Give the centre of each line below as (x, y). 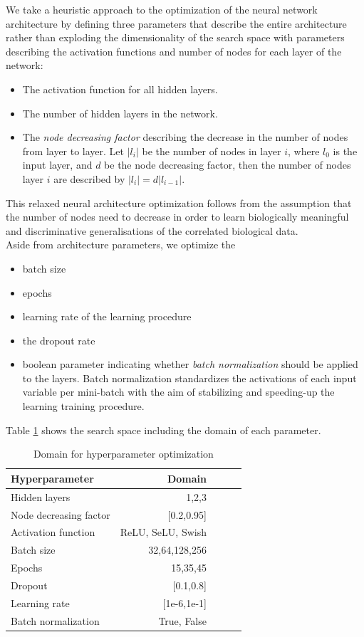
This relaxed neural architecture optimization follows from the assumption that (179, 202)
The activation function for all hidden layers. (120, 89)
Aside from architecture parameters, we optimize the (121, 244)
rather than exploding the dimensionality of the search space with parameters (175, 37)
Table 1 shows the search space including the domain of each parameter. (163, 430)
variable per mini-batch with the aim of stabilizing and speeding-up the (178, 392)
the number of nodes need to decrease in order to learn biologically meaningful (177, 217)
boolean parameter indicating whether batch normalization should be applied (190, 364)
